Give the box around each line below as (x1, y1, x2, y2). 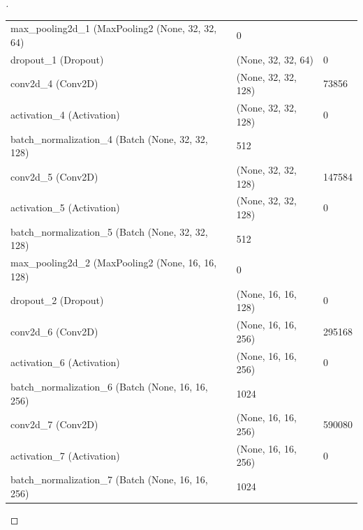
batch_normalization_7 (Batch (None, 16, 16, (10, 472, 208, 487)
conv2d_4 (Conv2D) (10, 76, 98, 91)
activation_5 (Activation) (10, 200, 120, 215)
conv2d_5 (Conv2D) (10, 169, 98, 183)
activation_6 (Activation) (10, 355, 120, 370)
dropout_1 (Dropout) (10, 52, 104, 66)
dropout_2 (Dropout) (10, 293, 104, 308)
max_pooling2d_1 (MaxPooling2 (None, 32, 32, (10, 21, 217, 36)
